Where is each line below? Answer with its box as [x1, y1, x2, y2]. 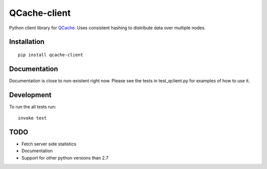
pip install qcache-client [18, 52, 84, 57]
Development [9, 91, 52, 99]
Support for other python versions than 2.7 [21, 155, 109, 161]
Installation [9, 38, 44, 46]
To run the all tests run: [9, 104, 56, 110]
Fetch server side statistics [21, 141, 77, 147]
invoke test [18, 115, 47, 121]
